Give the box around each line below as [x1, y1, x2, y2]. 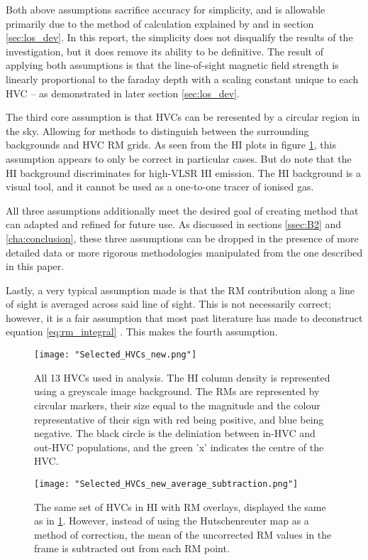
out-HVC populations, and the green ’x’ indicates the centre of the [34, 439, 324, 454]
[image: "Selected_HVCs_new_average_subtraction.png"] [34, 478, 299, 489]
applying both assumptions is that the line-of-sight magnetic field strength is [6, 58, 339, 72]
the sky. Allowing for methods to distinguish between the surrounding [6, 123, 309, 138]
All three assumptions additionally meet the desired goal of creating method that [6, 203, 359, 217]
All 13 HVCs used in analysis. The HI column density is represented [34, 370, 330, 384]
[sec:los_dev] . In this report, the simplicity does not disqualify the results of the [6, 30, 353, 45]
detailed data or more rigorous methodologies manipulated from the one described [6, 244, 363, 259]
